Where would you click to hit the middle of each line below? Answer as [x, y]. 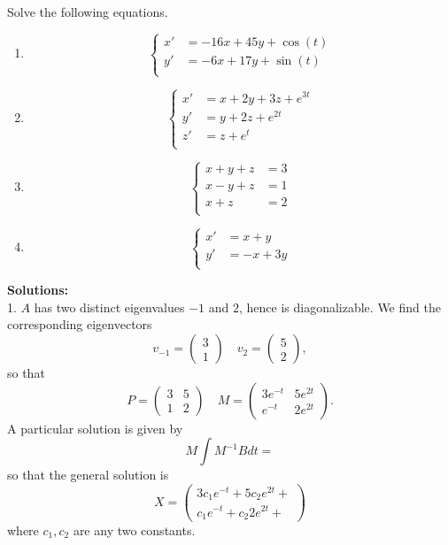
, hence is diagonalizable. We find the [340, 307]
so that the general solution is [88, 475]
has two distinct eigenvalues [109, 307]
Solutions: [38, 290]
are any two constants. [134, 530]
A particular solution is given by [95, 428]
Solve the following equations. [88, 12]
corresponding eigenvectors [80, 324]
